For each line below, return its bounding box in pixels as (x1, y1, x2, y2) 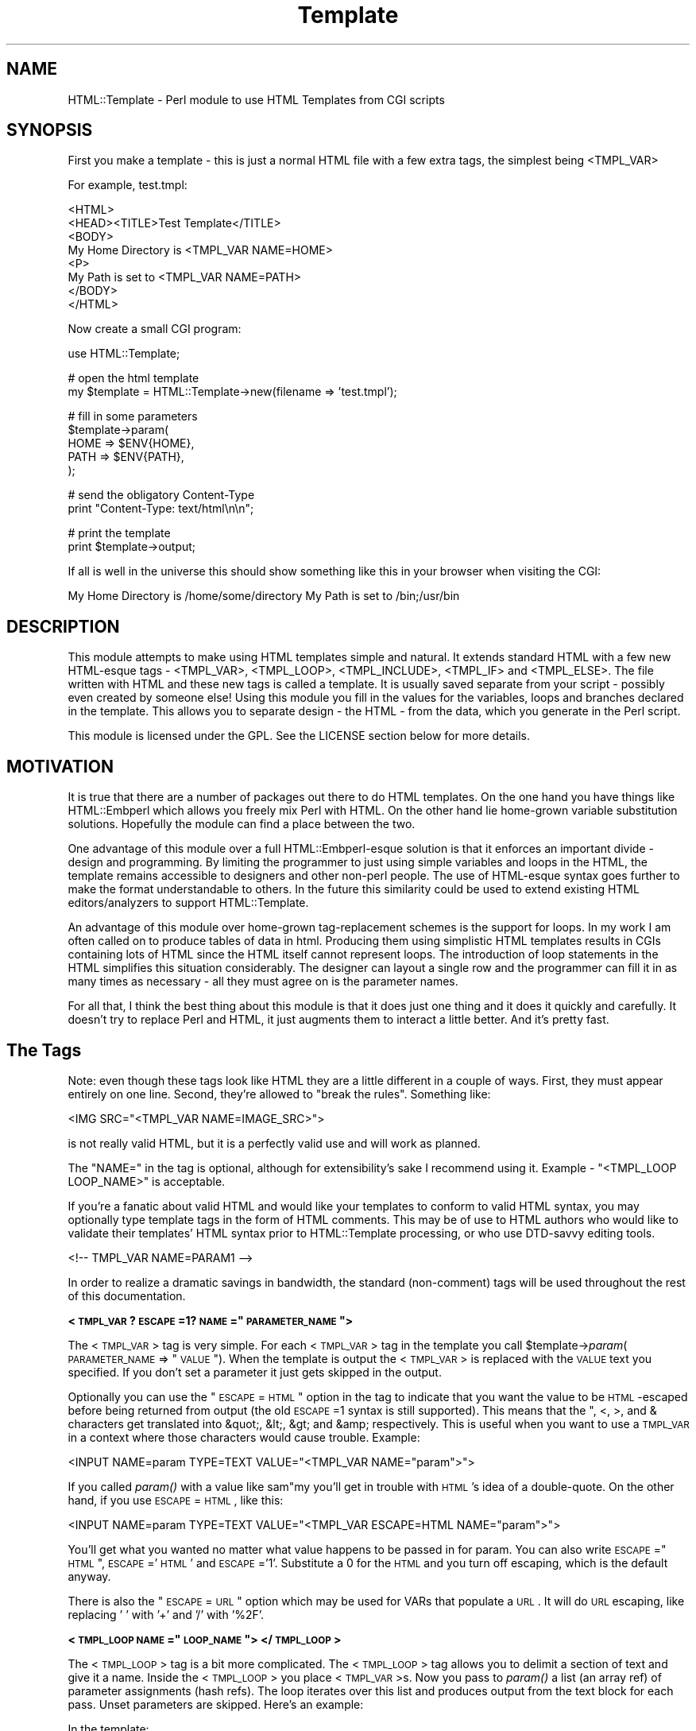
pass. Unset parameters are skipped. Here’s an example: (68, 1697, 364, 1711)
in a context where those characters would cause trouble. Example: (68, 1430, 420, 1444)
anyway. (68, 1569, 111, 1583)
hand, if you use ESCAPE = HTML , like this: (68, 1493, 284, 1507)
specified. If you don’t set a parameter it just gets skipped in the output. (68, 1365, 442, 1379)
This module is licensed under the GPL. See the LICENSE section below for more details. (68, 729, 530, 743)
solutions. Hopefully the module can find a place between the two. (68, 817, 416, 831)
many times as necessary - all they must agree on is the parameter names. (68, 974, 458, 989)
